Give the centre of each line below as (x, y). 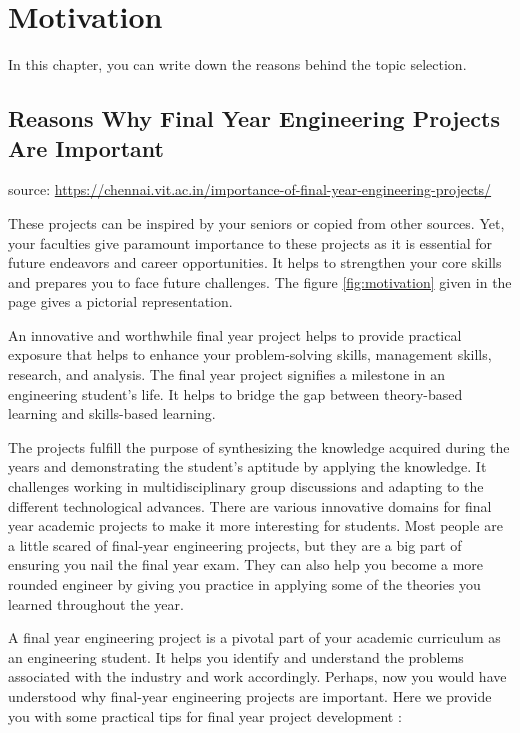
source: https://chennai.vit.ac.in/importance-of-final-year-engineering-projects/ (250, 189)
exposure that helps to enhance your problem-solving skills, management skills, (250, 354)
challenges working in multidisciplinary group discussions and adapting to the (246, 486)
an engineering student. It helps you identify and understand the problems (236, 656)
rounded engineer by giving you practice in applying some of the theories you (244, 584)
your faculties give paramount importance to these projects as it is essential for (250, 242)
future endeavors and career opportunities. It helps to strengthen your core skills (255, 262)
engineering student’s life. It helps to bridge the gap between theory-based (235, 393)
